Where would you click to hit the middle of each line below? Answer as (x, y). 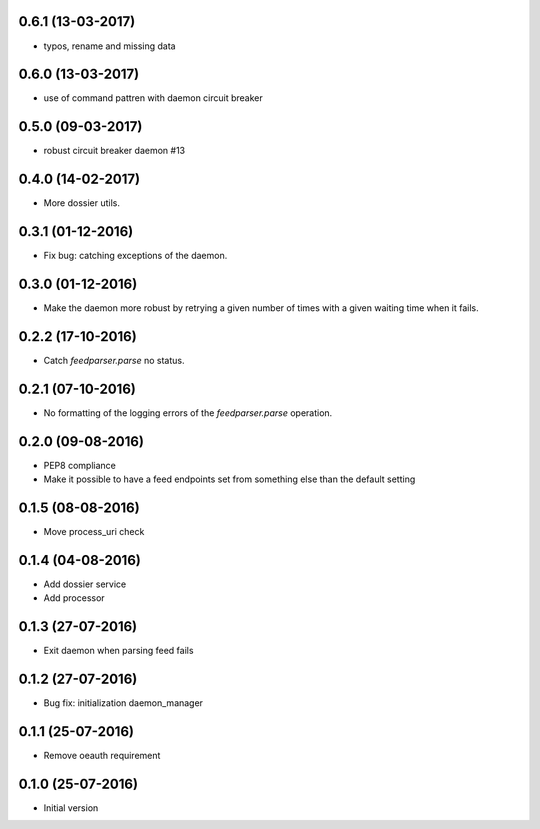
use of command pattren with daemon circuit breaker (153, 98)
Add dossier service (85, 584)
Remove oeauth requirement (102, 756)
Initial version (71, 807)
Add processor (74, 598)
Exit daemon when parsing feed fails (118, 651)
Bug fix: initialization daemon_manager (123, 703)
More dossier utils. (81, 203)
